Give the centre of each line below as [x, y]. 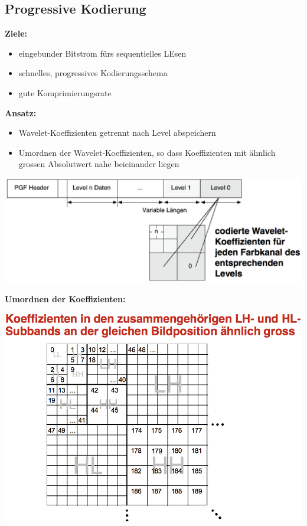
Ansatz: [21, 112]
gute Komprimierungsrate [65, 92]
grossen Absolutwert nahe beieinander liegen [99, 164]
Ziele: [16, 33]
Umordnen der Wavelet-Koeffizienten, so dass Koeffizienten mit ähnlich [147, 152]
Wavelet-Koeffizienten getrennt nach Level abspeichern [117, 133]
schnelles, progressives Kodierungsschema [93, 73]
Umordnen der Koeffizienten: [65, 298]
